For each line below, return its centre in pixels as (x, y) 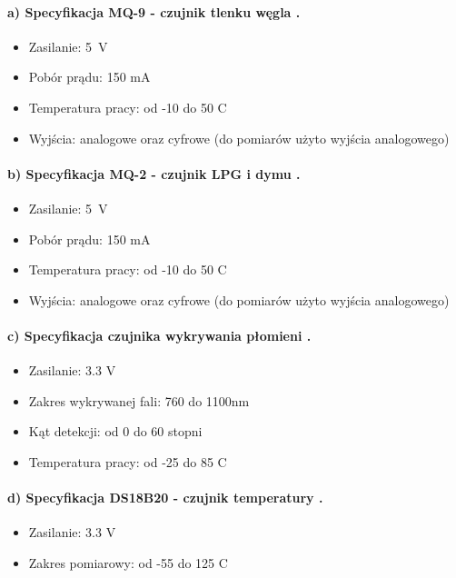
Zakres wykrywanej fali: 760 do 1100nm (139, 400)
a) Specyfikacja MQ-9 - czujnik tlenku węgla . (154, 11)
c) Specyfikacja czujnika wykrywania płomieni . (159, 335)
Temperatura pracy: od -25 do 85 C (128, 461)
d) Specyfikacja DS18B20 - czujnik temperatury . (165, 498)
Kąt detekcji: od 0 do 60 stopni (115, 431)
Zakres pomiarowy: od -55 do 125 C (128, 562)
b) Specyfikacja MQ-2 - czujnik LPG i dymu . (154, 173)
